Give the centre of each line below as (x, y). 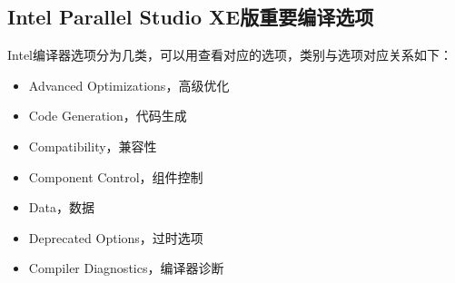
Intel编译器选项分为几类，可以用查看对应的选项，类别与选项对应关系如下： (230, 55)
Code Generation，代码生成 (108, 116)
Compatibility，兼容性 (93, 146)
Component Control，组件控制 (116, 176)
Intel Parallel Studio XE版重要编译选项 (191, 17)
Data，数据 (61, 207)
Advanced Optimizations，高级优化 (129, 85)
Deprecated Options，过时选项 (116, 237)
